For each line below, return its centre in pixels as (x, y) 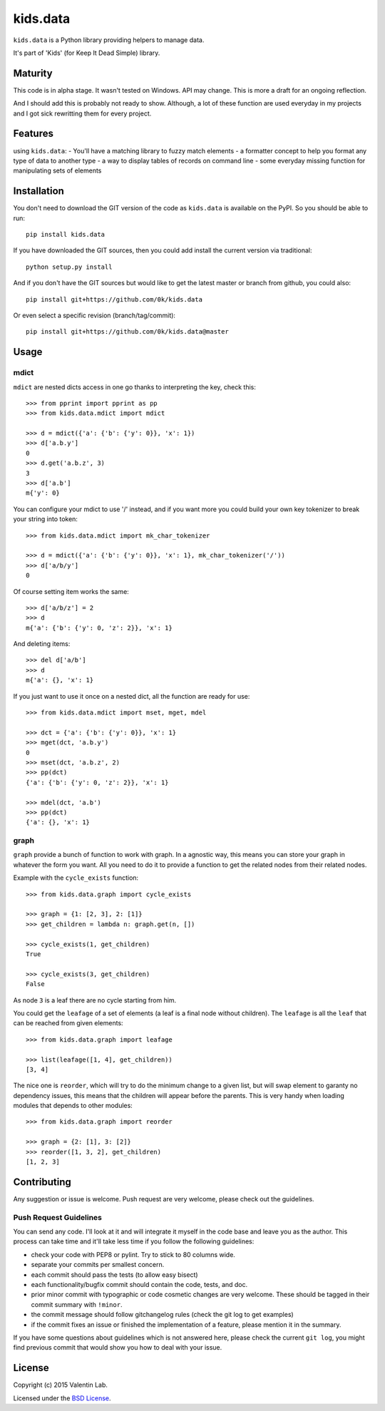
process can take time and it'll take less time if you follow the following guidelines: (134, 1241)
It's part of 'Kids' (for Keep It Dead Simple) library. (87, 53)
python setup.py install (69, 267)
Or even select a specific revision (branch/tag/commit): (94, 315)
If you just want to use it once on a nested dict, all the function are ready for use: (132, 696)
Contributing (42, 1182)
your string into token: (46, 519)
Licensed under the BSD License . (62, 1398)
